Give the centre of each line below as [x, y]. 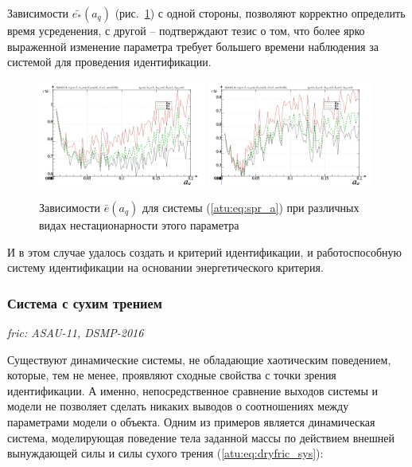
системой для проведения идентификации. [109, 62]
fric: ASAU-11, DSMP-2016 [76, 333]
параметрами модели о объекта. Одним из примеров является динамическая [191, 421]
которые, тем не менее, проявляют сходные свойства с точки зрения [172, 375]
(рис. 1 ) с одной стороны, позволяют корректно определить [260, 13]
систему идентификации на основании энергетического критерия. [165, 267]
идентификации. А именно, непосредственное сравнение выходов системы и [192, 390]
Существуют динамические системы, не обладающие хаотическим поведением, [199, 359]
